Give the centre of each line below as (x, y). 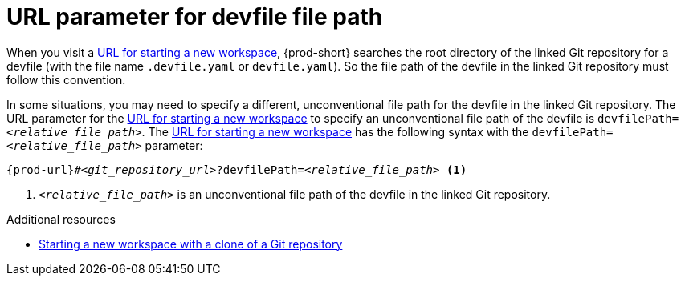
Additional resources (61, 219)
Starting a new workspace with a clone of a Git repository (191, 244)
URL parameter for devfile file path (195, 17)
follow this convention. (66, 79)
